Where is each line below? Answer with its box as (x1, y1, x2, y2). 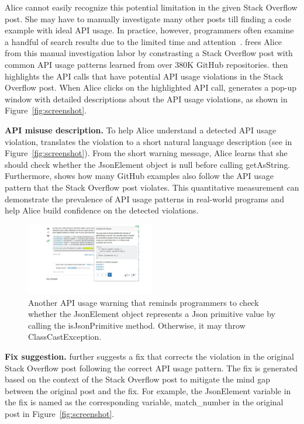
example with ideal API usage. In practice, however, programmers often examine (5, 24, 294, 36)
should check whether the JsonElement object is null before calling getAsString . (5, 158, 291, 170)
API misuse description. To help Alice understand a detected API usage (5, 123, 277, 136)
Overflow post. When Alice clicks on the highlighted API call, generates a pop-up (5, 81, 297, 94)
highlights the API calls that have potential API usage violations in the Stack (5, 70, 284, 82)
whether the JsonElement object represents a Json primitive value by (28, 308, 275, 320)
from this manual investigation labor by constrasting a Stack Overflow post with (5, 47, 293, 59)
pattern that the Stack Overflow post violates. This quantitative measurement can (5, 181, 299, 193)
